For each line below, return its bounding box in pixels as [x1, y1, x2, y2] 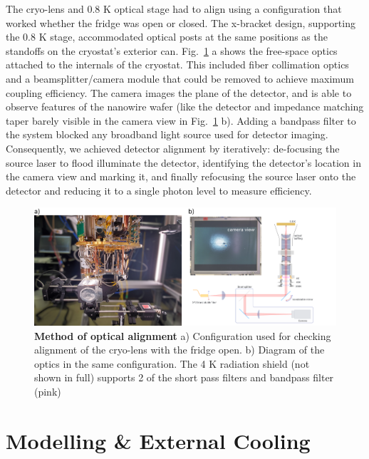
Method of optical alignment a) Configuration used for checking [34, 328, 331, 343]
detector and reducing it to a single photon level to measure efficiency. [6, 182, 312, 197]
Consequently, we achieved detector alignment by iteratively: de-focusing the [6, 140, 340, 155]
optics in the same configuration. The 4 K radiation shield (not [34, 356, 310, 371]
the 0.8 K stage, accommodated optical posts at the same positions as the [6, 29, 328, 44]
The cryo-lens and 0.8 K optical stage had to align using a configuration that [6, 1, 342, 16]
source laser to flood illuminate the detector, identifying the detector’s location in [6, 155, 361, 170]
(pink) [34, 384, 61, 399]
